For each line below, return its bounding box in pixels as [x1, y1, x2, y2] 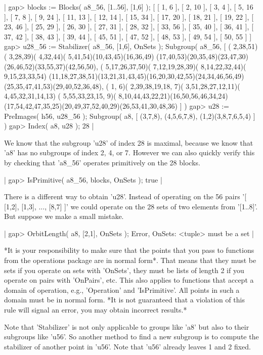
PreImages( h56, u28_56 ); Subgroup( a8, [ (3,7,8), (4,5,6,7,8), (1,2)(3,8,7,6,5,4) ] [4, 110, 255, 121]
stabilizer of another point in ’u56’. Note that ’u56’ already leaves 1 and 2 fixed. [4, 341, 251, 351]
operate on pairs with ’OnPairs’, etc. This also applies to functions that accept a [4, 275, 254, 285]
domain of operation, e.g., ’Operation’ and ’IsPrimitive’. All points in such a [4, 284, 240, 295]
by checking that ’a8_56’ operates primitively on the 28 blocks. [4, 157, 200, 167]
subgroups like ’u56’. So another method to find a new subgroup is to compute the [4, 331, 259, 342]
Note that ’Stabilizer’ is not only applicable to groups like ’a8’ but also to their [4, 321, 249, 332]
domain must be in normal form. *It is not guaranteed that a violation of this [4, 294, 245, 305]
